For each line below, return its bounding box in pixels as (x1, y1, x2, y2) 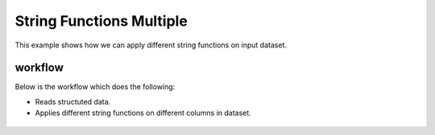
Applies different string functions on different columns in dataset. (35, 108, 251, 118)
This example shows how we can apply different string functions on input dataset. (14, 40, 288, 50)
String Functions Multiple (14, 12, 188, 30)
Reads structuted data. (35, 96, 111, 106)
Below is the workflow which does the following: (14, 82, 176, 92)
